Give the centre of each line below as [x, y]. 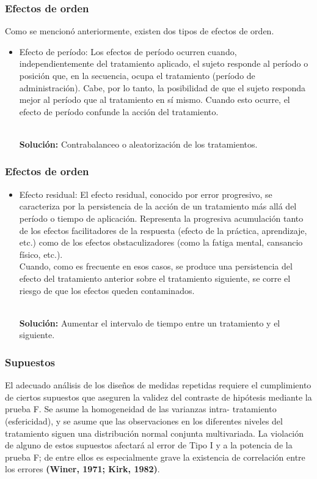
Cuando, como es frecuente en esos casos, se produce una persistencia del [156, 266]
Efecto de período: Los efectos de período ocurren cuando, [128, 51]
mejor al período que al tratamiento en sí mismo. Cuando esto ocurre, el [155, 100]
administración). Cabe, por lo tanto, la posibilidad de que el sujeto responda [162, 87]
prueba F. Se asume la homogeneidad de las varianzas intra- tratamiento [141, 409]
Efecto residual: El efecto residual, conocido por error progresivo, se [146, 194]
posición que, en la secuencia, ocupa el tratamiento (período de [137, 75]
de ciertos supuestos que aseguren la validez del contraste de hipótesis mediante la [158, 397]
